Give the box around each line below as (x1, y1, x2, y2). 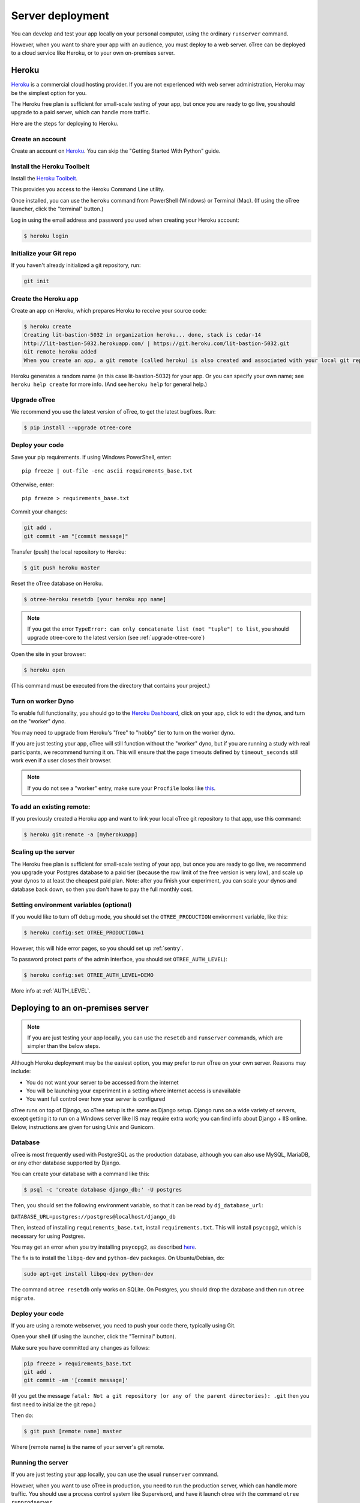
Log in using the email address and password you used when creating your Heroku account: (11, 216, 239, 224)
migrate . (11, 1294, 35, 1302)
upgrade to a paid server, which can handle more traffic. (11, 109, 151, 116)
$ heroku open (23, 666, 65, 673)
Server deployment (11, 9, 109, 22)
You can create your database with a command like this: (11, 1170, 150, 1178)
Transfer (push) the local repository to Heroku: (11, 548, 126, 556)
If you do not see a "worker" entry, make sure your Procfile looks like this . (27, 785, 216, 792)
